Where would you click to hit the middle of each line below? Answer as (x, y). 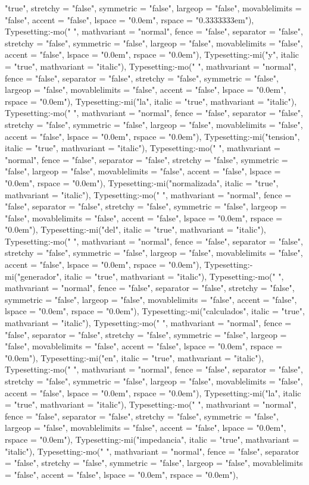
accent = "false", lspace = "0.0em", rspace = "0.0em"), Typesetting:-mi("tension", (152, 136)
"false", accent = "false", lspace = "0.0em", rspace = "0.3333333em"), (129, 19)
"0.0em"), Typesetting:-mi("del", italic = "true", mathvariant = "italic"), (135, 229)
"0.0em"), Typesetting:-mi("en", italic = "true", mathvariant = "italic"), (134, 357)
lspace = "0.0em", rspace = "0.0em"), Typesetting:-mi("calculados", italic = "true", (155, 311)
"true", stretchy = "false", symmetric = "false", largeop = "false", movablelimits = (153, 8)
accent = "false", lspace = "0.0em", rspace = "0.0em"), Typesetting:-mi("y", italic (152, 54)
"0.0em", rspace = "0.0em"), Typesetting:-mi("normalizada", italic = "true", (142, 182)
